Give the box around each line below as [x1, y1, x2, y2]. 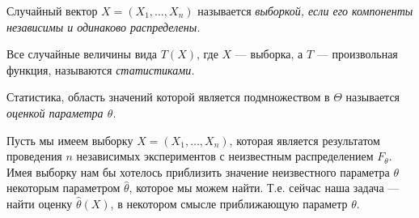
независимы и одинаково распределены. [6, 18, 201, 35]
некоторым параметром [6, 179, 121, 196]
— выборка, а [235, 45, 303, 62]
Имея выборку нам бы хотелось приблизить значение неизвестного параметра [6, 163, 390, 180]
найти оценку [6, 194, 73, 212]
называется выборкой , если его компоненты [197, 2, 413, 19]
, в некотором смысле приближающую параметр [110, 194, 348, 212]
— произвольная [316, 45, 398, 62]
